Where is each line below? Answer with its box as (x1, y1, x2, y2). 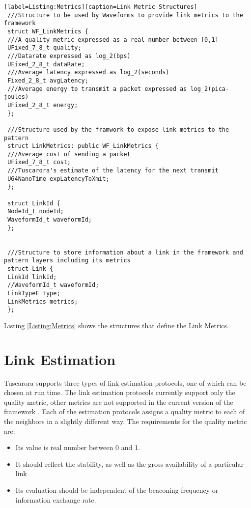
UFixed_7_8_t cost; (7, 159, 71, 166)
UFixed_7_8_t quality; (7, 44, 82, 52)
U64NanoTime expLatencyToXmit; (7, 175, 110, 182)
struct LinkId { (7, 199, 60, 207)
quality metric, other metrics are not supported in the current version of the (4, 396, 233, 407)
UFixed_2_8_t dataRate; (7, 60, 85, 68)
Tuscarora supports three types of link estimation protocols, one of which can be (4, 377, 247, 388)
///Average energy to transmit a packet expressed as (7, 85, 187, 92)
